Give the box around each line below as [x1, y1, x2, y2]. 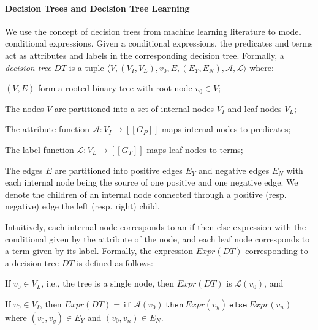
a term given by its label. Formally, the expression [5, 244, 193, 257]
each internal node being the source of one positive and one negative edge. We [5, 176, 298, 189]
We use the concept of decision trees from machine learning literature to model [5, 24, 301, 37]
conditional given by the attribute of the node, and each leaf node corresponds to [5, 232, 310, 245]
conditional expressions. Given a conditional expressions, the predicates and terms [5, 37, 313, 50]
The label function [5, 143, 74, 156]
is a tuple [69, 61, 104, 73]
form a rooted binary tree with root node [37, 81, 192, 94]
